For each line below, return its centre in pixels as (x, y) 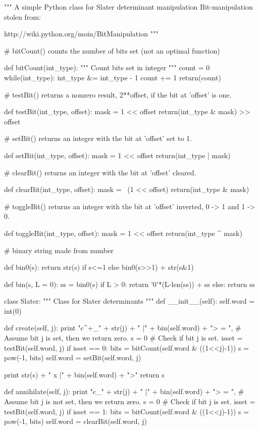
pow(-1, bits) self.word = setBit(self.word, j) (73, 357)
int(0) (13, 310)
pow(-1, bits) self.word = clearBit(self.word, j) (75, 421)
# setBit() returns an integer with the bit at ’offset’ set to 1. (98, 138)
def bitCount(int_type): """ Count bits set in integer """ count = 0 (107, 67)
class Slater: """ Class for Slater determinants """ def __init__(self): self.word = (129, 301)
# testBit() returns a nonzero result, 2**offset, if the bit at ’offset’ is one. (118, 94)
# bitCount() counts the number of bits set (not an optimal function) (112, 50)
